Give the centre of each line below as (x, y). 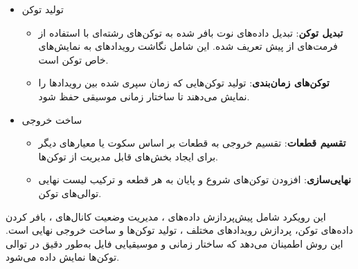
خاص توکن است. (73, 59)
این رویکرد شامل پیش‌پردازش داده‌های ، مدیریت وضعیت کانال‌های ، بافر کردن (166, 216)
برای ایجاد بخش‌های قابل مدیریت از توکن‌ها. (128, 156)
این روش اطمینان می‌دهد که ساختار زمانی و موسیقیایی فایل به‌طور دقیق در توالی (174, 243)
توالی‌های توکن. (70, 193)
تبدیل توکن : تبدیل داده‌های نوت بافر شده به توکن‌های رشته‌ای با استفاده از (191, 32)
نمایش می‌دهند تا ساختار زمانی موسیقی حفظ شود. (144, 96)
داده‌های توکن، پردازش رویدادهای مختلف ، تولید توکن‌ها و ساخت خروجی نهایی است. (179, 230)
